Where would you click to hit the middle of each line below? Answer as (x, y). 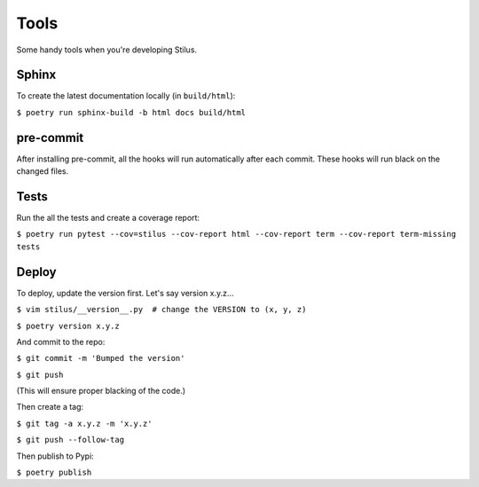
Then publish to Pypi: (55, 456)
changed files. (43, 171)
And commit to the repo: (61, 342)
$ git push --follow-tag (70, 440)
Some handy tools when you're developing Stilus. (107, 50)
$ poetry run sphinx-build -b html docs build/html (131, 112)
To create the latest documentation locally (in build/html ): (126, 96)
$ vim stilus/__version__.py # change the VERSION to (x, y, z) (161, 310)
